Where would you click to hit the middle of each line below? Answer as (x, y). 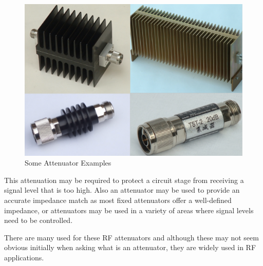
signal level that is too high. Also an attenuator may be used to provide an (122, 190)
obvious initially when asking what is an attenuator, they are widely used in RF (130, 247)
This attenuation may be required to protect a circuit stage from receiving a (124, 180)
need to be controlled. (39, 220)
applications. (24, 257)
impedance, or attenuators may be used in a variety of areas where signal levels (129, 210)
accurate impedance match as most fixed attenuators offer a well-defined (118, 200)
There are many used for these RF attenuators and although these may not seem (131, 237)
